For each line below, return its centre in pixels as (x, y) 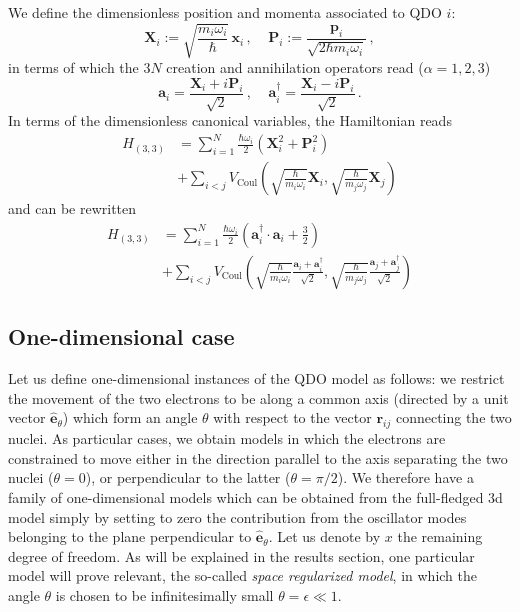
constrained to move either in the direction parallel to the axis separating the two (258, 457)
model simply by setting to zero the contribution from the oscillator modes (237, 516)
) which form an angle (130, 417)
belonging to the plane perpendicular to (130, 536)
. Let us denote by (324, 536)
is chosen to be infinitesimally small (164, 594)
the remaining (440, 536)
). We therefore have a (405, 477)
